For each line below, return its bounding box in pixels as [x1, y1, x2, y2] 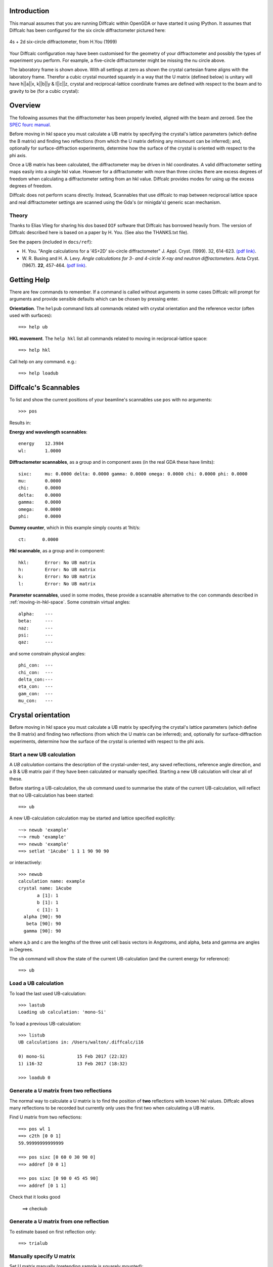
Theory [9, 212, 28, 219]
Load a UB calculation [9, 980, 64, 987]
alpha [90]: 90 [23, 914, 61, 920]
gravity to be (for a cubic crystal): [9, 88, 79, 94]
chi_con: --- [18, 669, 53, 675]
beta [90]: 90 [26, 921, 61, 927]
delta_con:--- [18, 677, 53, 682]
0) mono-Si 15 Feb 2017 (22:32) [18, 1054, 128, 1059]
